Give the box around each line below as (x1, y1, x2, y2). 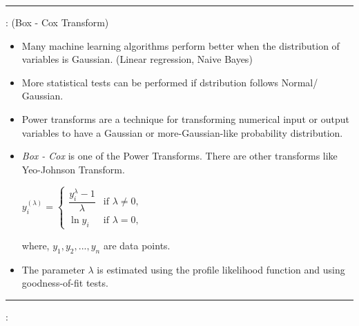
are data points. (103, 238, 171, 252)
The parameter (21, 262, 85, 276)
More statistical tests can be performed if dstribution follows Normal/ (21, 75, 318, 89)
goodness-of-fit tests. (21, 276, 108, 290)
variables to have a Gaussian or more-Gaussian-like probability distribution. (21, 125, 343, 140)
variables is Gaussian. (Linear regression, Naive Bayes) (21, 52, 253, 66)
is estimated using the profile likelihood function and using (97, 262, 345, 276)
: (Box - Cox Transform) (6, 15, 109, 29)
